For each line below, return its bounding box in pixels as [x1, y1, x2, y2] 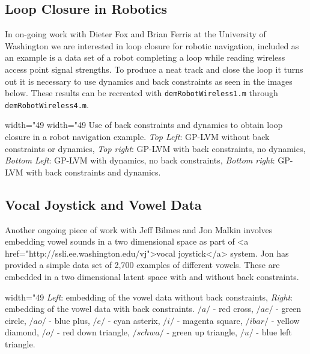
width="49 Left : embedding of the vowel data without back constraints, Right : [5, 290, 293, 303]
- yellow [271, 314, 300, 326]
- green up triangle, [166, 326, 237, 338]
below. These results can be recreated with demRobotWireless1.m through [5, 87, 278, 99]
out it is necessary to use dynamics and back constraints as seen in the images [5, 75, 293, 87]
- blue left [256, 326, 292, 338]
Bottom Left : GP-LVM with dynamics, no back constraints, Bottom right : [5, 154, 275, 166]
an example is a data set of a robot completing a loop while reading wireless [5, 51, 285, 64]
